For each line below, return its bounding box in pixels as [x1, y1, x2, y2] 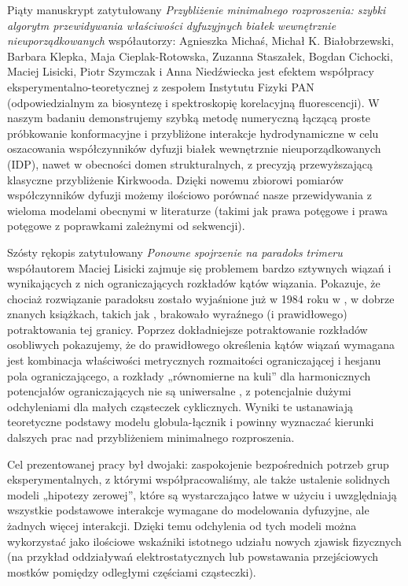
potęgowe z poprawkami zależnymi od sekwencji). [7, 217, 245, 234]
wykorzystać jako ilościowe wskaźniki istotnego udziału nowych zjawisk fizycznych [7, 532, 402, 549]
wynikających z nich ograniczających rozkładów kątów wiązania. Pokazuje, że [7, 275, 380, 291]
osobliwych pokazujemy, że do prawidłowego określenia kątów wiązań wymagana [7, 336, 395, 353]
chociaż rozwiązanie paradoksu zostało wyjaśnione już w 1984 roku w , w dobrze [7, 290, 395, 306]
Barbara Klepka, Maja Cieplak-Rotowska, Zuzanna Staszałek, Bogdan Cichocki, [7, 47, 393, 64]
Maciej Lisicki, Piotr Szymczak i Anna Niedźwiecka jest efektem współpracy [7, 63, 374, 80]
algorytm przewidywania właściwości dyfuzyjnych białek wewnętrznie [7, 17, 336, 33]
